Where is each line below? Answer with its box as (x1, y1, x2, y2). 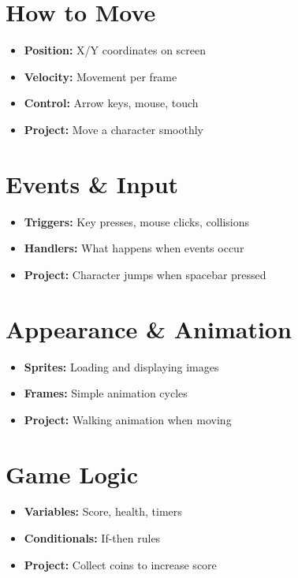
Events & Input (6, 167, 179, 200)
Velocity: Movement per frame (24, 68, 177, 84)
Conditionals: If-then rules (24, 530, 161, 546)
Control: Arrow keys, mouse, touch (24, 95, 199, 111)
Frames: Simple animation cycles (24, 385, 188, 401)
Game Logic (6, 457, 139, 490)
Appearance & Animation (6, 312, 292, 345)
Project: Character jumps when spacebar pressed (24, 266, 266, 282)
